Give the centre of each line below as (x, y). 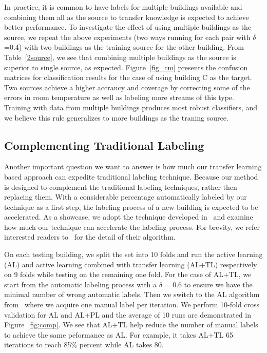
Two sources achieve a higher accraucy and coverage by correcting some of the (127, 87)
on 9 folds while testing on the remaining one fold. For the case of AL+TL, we (128, 274)
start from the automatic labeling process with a (81, 284)
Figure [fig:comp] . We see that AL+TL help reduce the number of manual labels (131, 325)
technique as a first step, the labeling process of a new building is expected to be (131, 207)
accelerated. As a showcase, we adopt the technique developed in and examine (129, 217)
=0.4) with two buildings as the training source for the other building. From (124, 47)
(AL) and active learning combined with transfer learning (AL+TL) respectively (131, 264)
